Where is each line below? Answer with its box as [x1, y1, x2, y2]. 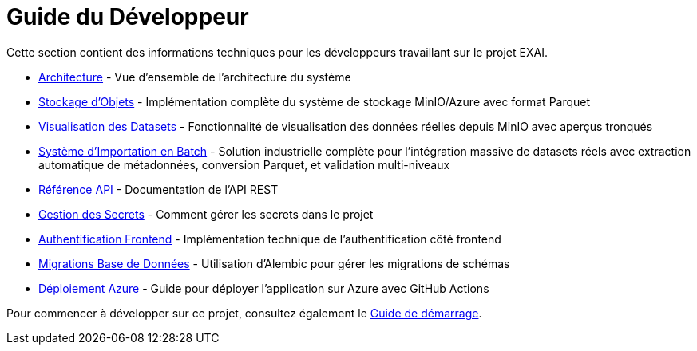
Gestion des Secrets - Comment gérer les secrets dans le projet [38, 207, 374, 221]
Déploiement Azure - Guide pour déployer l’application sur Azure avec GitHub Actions [38, 281, 489, 295]
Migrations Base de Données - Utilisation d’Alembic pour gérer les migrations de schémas [38, 256, 510, 270]
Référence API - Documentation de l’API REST [38, 182, 279, 196]
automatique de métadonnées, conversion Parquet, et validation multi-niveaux [38, 157, 450, 172]
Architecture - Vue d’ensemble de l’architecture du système [38, 69, 351, 84]
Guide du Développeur [6, 3, 249, 30]
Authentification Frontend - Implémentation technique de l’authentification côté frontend [38, 231, 501, 246]
